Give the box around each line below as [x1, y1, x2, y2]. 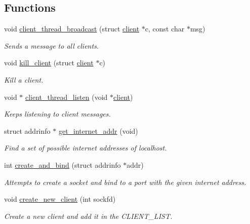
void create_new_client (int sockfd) [4, 194, 116, 204]
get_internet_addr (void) [58, 125, 138, 136]
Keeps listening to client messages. [4, 108, 111, 119]
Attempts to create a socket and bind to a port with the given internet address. [4, 176, 246, 187]
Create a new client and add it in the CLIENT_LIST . [4, 210, 173, 221]
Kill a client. [4, 74, 44, 85]
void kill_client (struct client [4, 57, 94, 68]
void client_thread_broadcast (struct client [4, 23, 140, 34]
